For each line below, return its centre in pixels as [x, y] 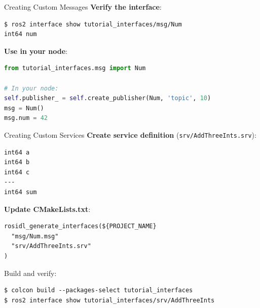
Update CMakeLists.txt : [47, 209]
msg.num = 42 [26, 118]
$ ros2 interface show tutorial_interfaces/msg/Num [93, 24]
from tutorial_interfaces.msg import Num [75, 68]
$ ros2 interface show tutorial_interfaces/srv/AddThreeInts [109, 300]
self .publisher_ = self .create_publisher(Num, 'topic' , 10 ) [108, 98]
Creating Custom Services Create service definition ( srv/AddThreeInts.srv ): [130, 134]
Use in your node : [36, 51]
